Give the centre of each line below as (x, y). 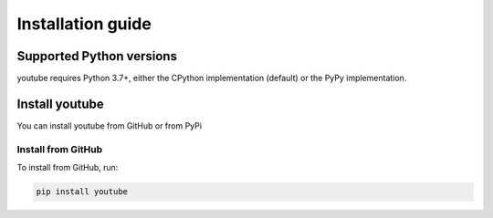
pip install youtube (82, 192)
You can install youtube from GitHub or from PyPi (110, 125)
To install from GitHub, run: (68, 168)
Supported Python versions (97, 56)
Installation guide (84, 24)
